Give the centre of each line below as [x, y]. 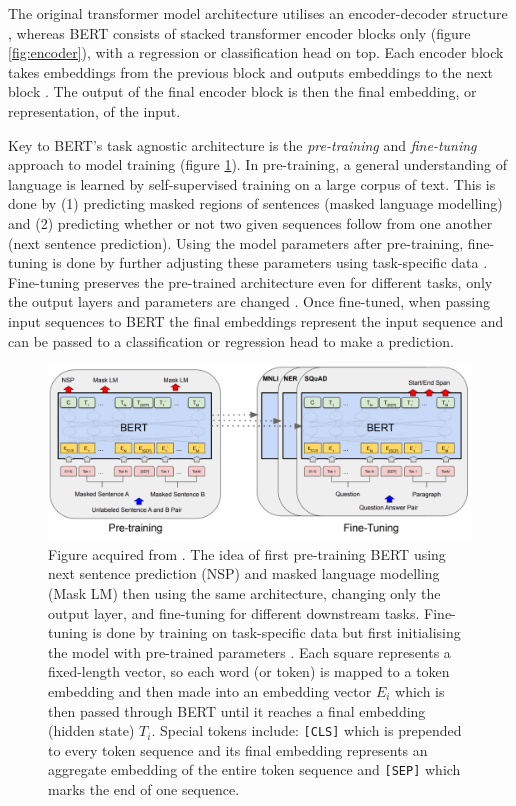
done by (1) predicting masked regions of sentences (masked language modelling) [255, 203]
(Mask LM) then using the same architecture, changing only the [244, 593]
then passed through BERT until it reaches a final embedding [237, 710]
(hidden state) [91, 730]
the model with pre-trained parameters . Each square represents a [249, 651]
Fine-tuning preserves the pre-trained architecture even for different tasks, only [250, 281]
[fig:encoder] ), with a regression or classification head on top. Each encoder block [256, 52]
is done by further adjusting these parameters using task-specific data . [270, 262]
